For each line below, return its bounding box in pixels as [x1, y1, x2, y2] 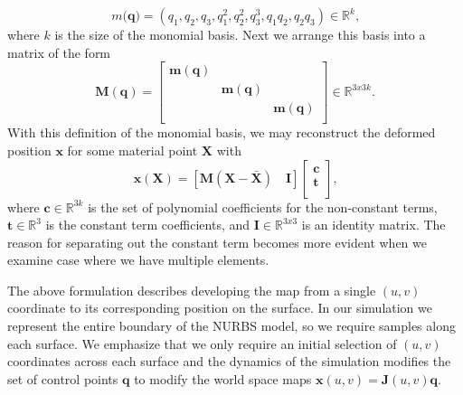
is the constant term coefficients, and [45, 215, 250, 234]
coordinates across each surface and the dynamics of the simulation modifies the [7, 352, 451, 371]
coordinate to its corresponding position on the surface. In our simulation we [7, 298, 432, 317]
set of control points [7, 369, 118, 388]
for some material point [67, 140, 198, 159]
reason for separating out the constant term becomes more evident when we [7, 232, 428, 251]
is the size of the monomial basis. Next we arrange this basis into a [54, 25, 426, 43]
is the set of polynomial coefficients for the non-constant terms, [88, 197, 438, 216]
